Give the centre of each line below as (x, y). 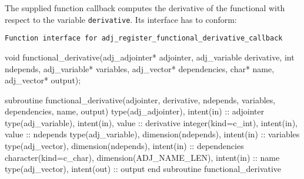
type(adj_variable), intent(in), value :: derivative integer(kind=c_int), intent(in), (151, 122)
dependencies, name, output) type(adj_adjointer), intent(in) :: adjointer (135, 111)
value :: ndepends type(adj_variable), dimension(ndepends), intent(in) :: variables (152, 134)
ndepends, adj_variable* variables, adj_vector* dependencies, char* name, (140, 68)
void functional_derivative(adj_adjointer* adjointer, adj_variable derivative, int (150, 57)
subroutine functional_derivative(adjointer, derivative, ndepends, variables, (140, 99)
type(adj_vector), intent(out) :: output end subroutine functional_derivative (143, 169)
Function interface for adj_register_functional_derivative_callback (144, 38)
